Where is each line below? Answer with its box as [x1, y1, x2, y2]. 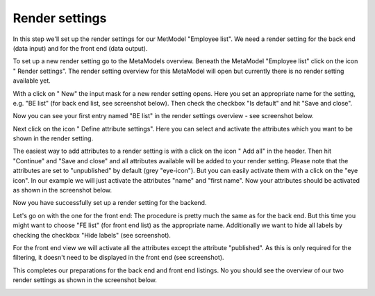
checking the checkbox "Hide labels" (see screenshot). [12, 231, 172, 239]
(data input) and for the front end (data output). [12, 44, 148, 52]
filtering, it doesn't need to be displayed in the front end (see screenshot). [12, 254, 225, 262]
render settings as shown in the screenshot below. [12, 276, 158, 284]
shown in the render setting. [12, 134, 94, 142]
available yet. [12, 76, 51, 85]
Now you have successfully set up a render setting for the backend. [12, 199, 207, 207]
